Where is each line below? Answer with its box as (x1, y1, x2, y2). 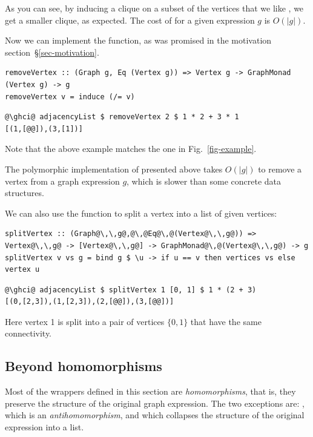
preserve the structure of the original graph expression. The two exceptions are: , (5, 396, 305, 409)
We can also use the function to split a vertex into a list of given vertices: (5, 206, 277, 219)
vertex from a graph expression (5, 174, 120, 187)
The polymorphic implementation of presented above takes (5, 162, 223, 175)
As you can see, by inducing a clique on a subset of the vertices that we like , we (5, 2, 304, 14)
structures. (5, 186, 44, 199)
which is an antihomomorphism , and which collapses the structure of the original (5, 409, 305, 421)
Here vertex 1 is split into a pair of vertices (5, 315, 165, 327)
